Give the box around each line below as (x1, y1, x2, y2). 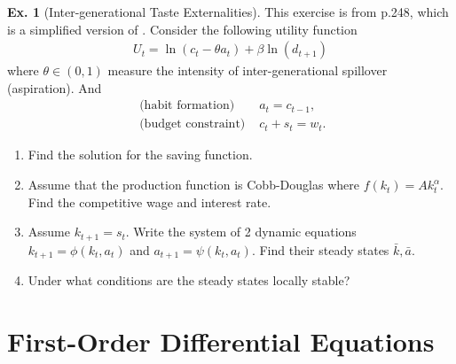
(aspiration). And (7, 78, 102, 97)
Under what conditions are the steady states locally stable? (28, 271, 350, 290)
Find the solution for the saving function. (28, 145, 253, 164)
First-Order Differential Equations (7, 322, 435, 359)
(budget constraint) (139, 118, 246, 131)
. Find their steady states (251, 240, 389, 259)
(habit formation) (139, 99, 235, 112)
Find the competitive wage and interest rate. (28, 192, 271, 211)
